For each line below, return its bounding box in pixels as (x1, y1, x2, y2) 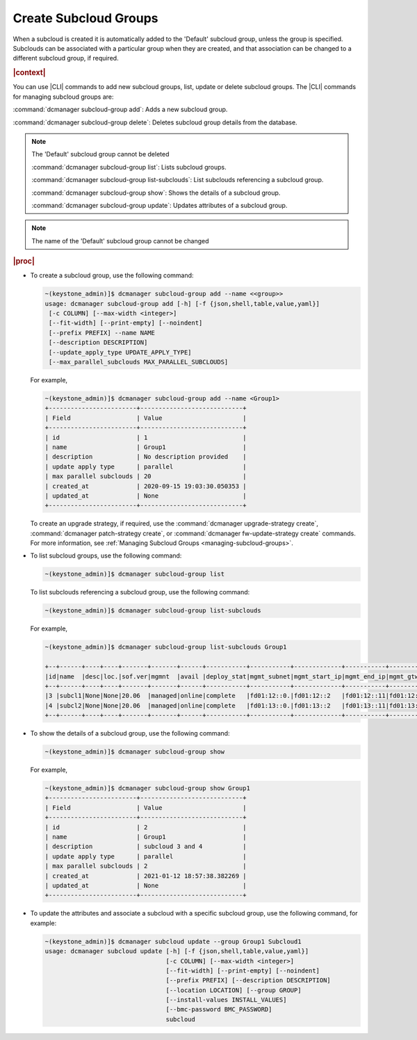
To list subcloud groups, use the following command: (30, 551, 182, 560)
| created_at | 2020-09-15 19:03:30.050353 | (44, 482, 247, 490)
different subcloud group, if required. (13, 54, 119, 63)
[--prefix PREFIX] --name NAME (49, 329, 156, 336)
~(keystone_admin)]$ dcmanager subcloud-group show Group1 (44, 784, 250, 793)
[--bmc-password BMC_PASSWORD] (165, 1005, 272, 1014)
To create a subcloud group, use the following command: (30, 271, 194, 279)
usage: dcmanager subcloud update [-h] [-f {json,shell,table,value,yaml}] (44, 948, 309, 955)
